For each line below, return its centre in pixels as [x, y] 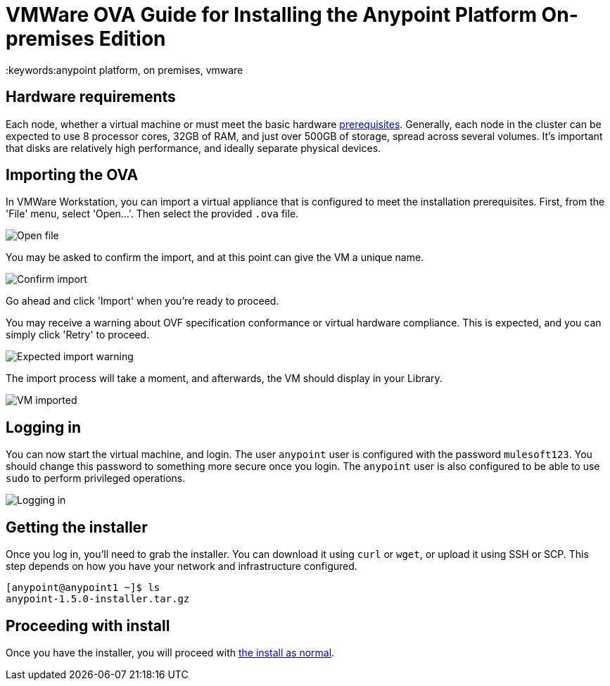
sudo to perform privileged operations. [96, 478]
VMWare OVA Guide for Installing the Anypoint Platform [271, 15]
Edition [132, 39]
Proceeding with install [88, 625]
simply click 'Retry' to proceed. [78, 335]
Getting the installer [77, 527]
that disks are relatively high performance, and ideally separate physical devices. [193, 148]
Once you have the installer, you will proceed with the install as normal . [170, 652]
